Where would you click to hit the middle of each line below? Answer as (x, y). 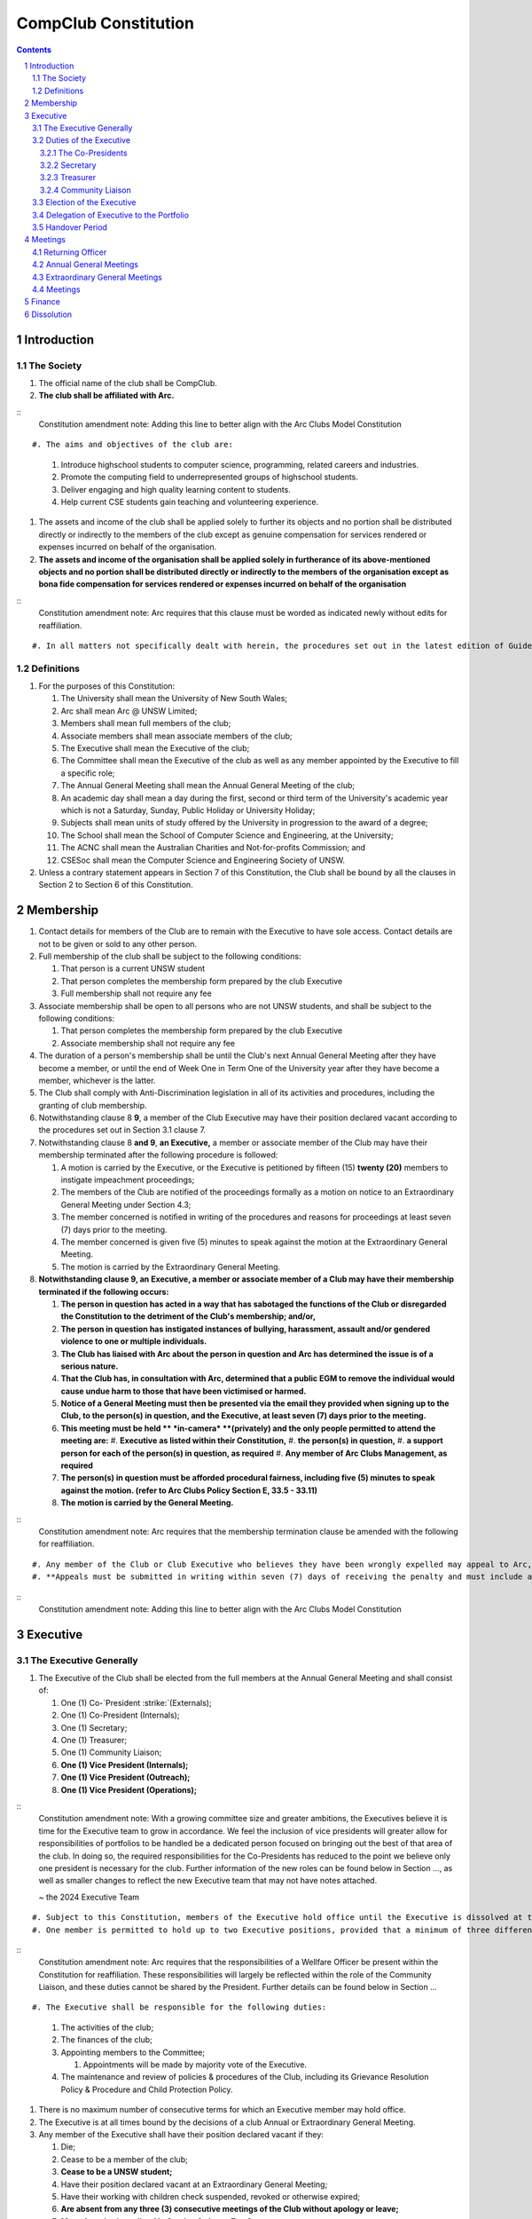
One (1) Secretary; (94, 1727)
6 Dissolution (48, 314)
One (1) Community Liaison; (111, 1752)
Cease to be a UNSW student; (117, 2172)
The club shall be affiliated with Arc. (106, 396)
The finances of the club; (106, 2040)
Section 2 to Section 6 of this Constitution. (116, 885)
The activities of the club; (107, 2027)
